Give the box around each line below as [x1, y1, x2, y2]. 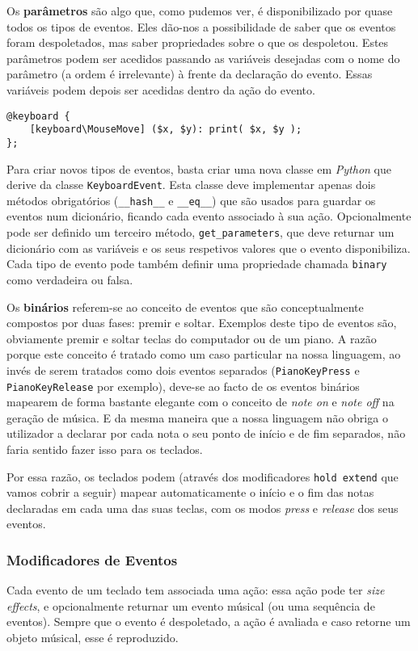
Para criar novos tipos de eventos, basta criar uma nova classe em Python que [6, 160, 391, 177]
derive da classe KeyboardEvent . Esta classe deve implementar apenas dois [6, 176, 376, 193]
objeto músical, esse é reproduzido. [6, 629, 179, 646]
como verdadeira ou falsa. [6, 271, 133, 288]
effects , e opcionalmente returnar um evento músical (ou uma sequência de [6, 597, 375, 614]
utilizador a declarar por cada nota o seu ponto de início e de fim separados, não [6, 425, 406, 442]
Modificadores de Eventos [6, 549, 178, 569]
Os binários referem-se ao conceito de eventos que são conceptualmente [6, 298, 364, 315]
